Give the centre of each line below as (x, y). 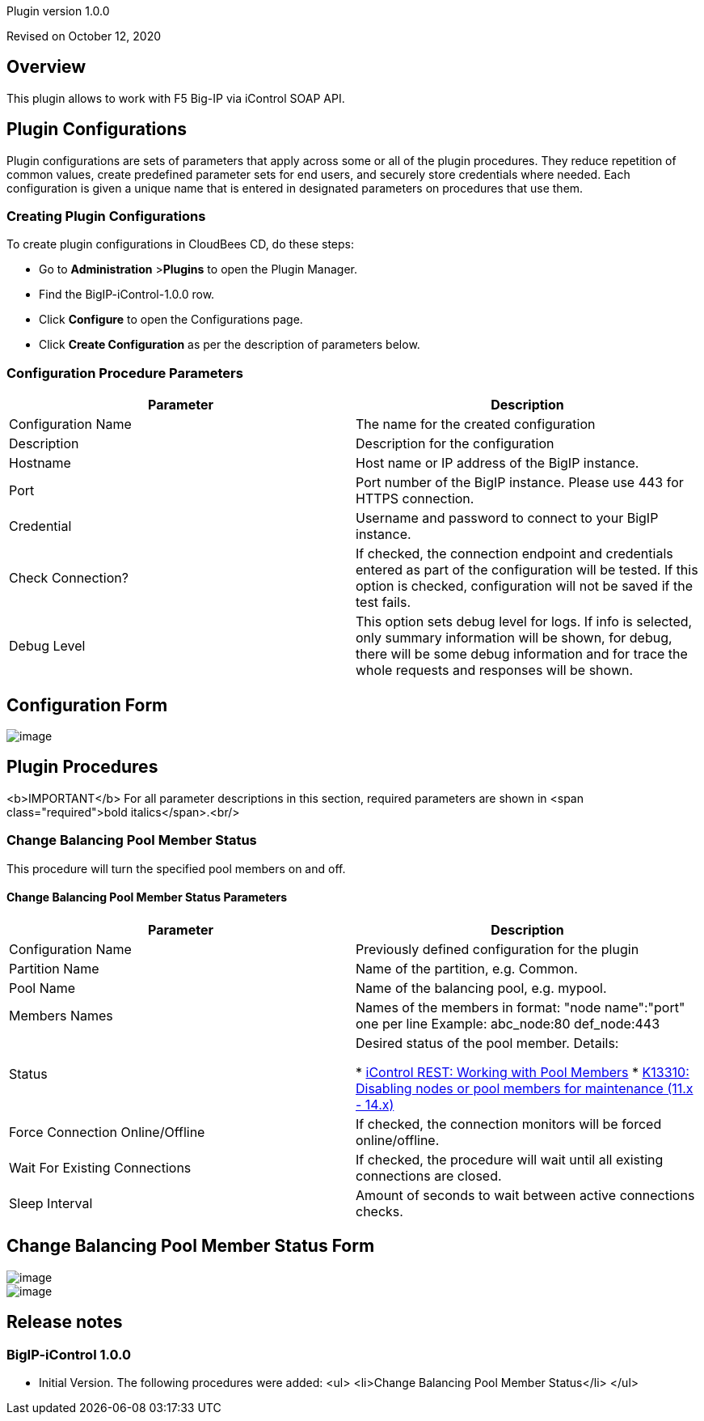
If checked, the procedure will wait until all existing (510, 1159)
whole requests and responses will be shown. (495, 670)
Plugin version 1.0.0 (58, 11)
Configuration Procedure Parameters (125, 373)
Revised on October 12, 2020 (84, 36)
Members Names (61, 1015)
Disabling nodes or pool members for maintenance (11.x (525, 1088)
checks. (379, 1211)
